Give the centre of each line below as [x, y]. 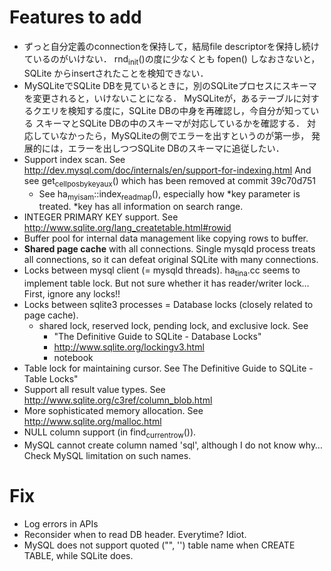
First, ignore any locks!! [72, 294]
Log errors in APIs [61, 523]
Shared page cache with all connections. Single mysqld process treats [169, 249]
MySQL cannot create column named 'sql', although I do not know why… [173, 445]
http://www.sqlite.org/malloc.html [92, 422]
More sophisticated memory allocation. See [113, 411]
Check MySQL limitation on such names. [107, 455]
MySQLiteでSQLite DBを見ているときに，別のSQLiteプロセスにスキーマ [170, 85]
